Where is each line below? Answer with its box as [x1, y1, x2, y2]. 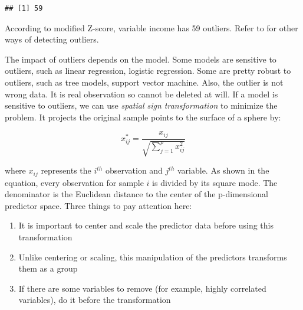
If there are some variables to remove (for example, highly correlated [18, 282, 266, 294]
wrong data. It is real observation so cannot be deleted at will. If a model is [5, 87, 278, 100]
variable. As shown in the [177, 164, 269, 177]
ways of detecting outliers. [5, 33, 99, 45]
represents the [41, 164, 91, 177]
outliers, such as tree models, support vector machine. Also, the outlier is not [5, 76, 284, 88]
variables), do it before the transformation [18, 293, 171, 306]
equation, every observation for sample [5, 176, 144, 188]
